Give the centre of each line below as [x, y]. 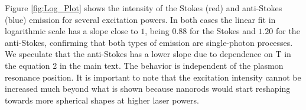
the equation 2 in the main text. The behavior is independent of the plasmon [144, 65]
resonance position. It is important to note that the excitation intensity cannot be [153, 77]
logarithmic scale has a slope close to [71, 31]
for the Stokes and [223, 31]
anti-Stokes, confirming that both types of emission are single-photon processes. [149, 42]
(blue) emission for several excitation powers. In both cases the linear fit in [140, 19]
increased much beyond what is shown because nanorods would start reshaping [148, 89]
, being [157, 31]
